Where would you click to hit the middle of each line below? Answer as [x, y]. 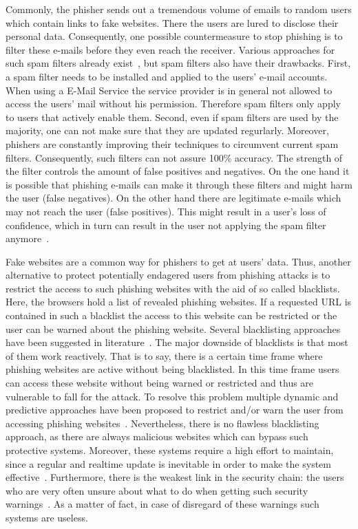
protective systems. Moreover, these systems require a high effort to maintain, [170, 450]
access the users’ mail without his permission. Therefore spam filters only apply [173, 104]
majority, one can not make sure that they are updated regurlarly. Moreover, [167, 130]
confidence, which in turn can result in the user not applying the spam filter [166, 225]
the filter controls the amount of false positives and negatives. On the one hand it [178, 171]
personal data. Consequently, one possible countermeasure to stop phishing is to [174, 36]
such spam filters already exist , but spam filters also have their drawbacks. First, [178, 63]
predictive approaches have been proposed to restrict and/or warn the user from [175, 410]
